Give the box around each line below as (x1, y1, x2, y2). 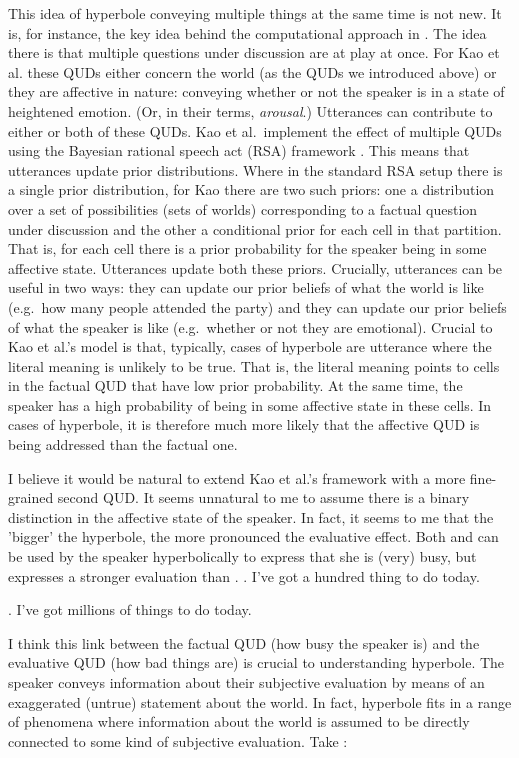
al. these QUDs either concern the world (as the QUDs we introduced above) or (8, 61, 497, 82)
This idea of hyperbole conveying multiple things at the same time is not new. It (8, 3, 502, 23)
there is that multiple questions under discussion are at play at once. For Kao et (8, 42, 500, 63)
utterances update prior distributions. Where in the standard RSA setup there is (8, 159, 503, 180)
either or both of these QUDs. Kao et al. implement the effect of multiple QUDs (8, 120, 502, 141)
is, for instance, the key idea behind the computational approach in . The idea (8, 22, 487, 43)
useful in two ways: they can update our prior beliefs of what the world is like (8, 277, 484, 298)
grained (8, 487, 54, 508)
